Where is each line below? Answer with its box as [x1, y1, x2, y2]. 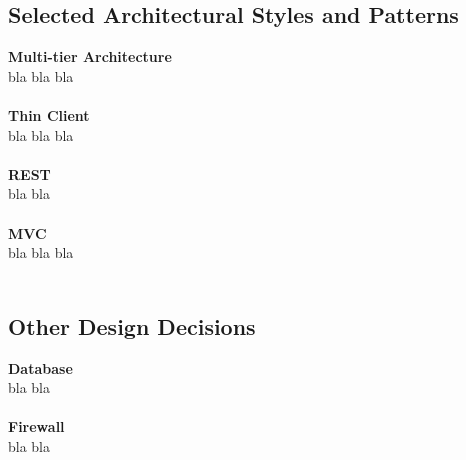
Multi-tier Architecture [8, 46, 172, 67]
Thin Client [8, 104, 90, 125]
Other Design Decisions [8, 310, 256, 341]
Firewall [8, 416, 65, 437]
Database [8, 357, 73, 378]
